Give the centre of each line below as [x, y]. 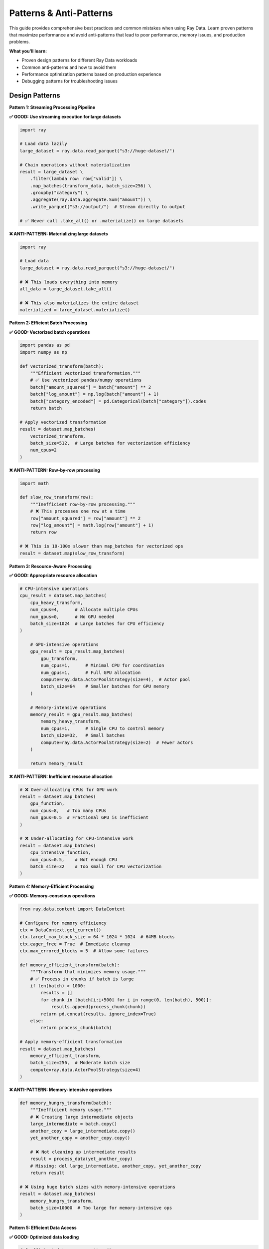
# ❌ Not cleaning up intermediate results [83, 1152]
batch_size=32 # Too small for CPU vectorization [96, 867]
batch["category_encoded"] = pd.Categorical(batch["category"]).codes [118, 401]
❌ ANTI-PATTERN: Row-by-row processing [55, 470]
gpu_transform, [59, 658]
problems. [19, 42]
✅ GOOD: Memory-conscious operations [52, 896]
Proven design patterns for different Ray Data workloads [79, 60]
